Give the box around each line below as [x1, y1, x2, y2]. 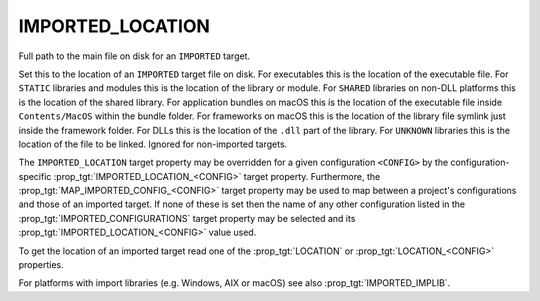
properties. [18, 259, 64, 271]
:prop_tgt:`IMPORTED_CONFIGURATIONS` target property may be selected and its [18, 212, 356, 224]
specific [18, 170, 52, 182]
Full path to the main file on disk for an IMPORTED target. [18, 50, 250, 62]
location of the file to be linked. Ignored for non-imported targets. [18, 138, 288, 150]
